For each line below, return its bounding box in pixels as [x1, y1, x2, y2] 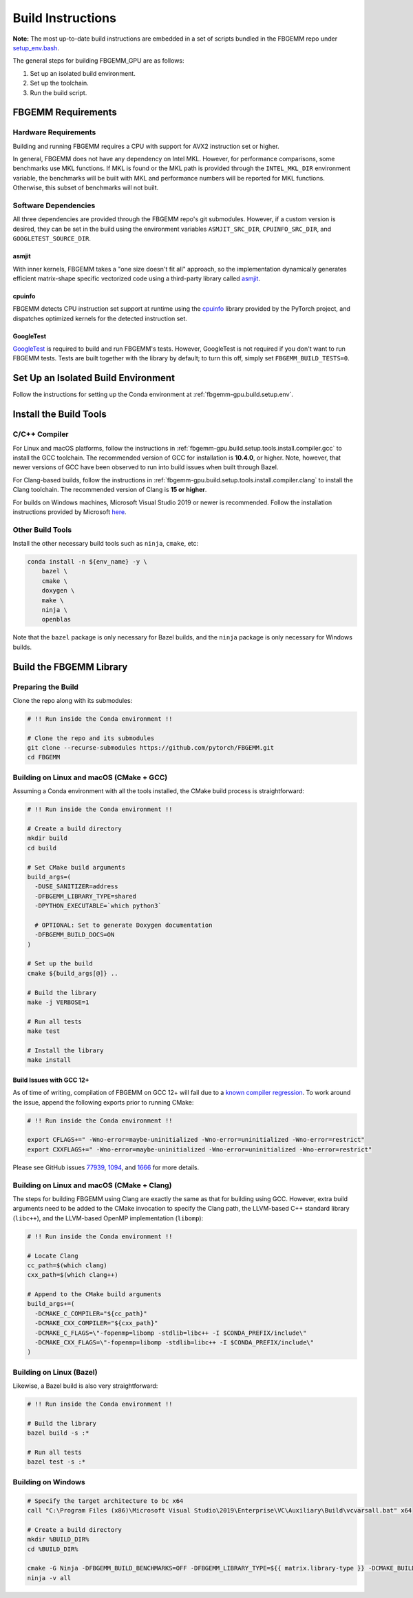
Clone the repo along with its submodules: [12, 696, 133, 704]
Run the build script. [30, 88, 87, 96]
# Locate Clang [27, 1251, 78, 1260]
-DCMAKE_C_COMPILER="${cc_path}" [34, 1309, 147, 1318]
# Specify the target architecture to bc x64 [27, 1497, 184, 1505]
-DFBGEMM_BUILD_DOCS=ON [34, 931, 115, 939]
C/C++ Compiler [12, 429, 69, 439]
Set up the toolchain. [30, 79, 89, 88]
